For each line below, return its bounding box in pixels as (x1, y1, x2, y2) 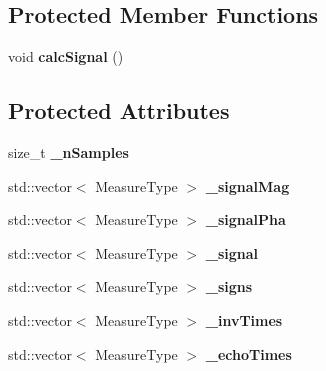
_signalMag (205, 175, 290, 196)
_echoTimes (205, 343, 292, 364)
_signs (205, 276, 253, 297)
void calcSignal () (8, 46, 124, 67)
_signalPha (205, 209, 286, 230)
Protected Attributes (8, 95, 230, 126)
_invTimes (205, 309, 283, 330)
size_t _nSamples (8, 142, 129, 162)
